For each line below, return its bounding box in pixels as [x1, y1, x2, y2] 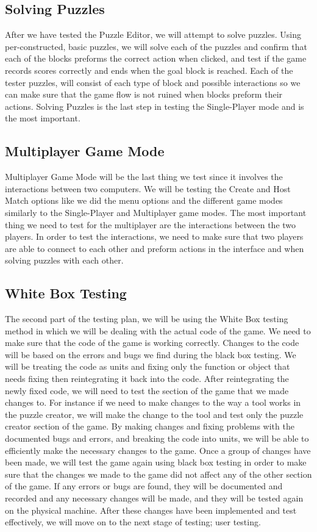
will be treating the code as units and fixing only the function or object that [5, 360, 290, 373]
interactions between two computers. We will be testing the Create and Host [5, 182, 291, 195]
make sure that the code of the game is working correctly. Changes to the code [5, 336, 299, 349]
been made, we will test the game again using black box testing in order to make [5, 456, 307, 469]
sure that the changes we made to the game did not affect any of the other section [5, 467, 312, 480]
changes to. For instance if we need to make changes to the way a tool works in [5, 396, 301, 409]
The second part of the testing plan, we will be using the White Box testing [5, 312, 288, 325]
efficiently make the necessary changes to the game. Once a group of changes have [5, 444, 311, 456]
